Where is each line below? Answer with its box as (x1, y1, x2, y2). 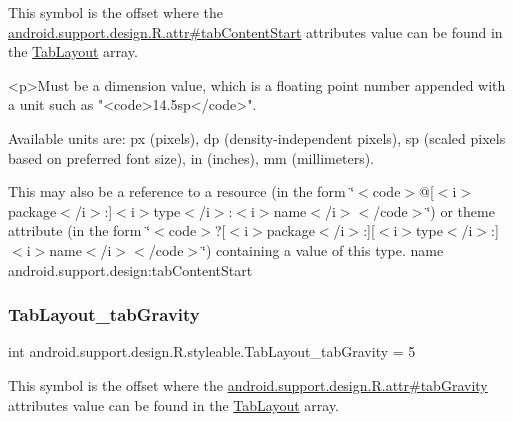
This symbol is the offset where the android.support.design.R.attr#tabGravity (8, 374, 488, 395)
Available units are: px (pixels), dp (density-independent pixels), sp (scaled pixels (8, 127, 506, 148)
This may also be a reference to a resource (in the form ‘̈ (8, 181, 355, 202)
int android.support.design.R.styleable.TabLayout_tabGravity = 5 (8, 341, 416, 362)
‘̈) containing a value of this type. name (202, 239, 444, 260)
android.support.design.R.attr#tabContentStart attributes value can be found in (8, 21, 503, 42)
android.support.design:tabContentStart (8, 259, 253, 280)
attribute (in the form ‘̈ (8, 220, 151, 241)
